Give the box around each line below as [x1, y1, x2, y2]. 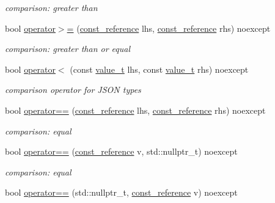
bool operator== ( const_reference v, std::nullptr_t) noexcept [5, 145, 238, 158]
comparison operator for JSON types [5, 83, 141, 96]
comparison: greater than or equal [5, 42, 131, 55]
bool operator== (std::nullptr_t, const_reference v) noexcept [5, 186, 238, 199]
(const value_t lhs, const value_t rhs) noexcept [70, 62, 249, 75]
